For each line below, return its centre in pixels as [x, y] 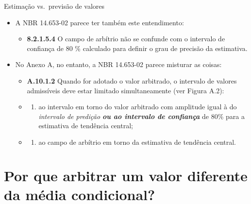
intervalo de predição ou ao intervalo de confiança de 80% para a [142, 116]
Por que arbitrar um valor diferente [126, 175]
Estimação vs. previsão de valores [54, 6]
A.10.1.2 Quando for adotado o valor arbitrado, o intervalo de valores [132, 80]
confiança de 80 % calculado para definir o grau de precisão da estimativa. [137, 48]
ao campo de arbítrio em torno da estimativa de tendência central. [137, 142]
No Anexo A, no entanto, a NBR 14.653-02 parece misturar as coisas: [118, 64]
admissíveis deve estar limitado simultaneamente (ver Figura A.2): [125, 90]
